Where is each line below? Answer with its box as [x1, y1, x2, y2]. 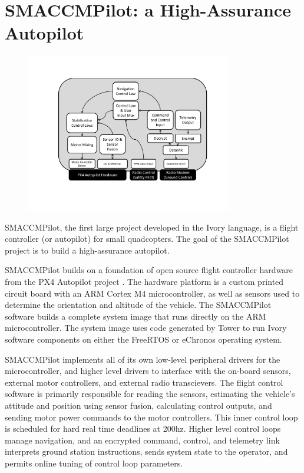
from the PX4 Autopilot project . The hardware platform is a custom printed [5, 275, 284, 288]
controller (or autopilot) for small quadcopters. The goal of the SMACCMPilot [5, 232, 289, 245]
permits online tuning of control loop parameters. [5, 456, 183, 469]
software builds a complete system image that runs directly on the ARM [5, 310, 266, 322]
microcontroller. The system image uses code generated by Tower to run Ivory [5, 321, 287, 334]
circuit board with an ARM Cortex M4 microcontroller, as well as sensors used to [5, 287, 300, 299]
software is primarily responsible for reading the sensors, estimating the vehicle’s [5, 387, 295, 400]
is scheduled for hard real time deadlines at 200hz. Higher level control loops [5, 422, 281, 435]
